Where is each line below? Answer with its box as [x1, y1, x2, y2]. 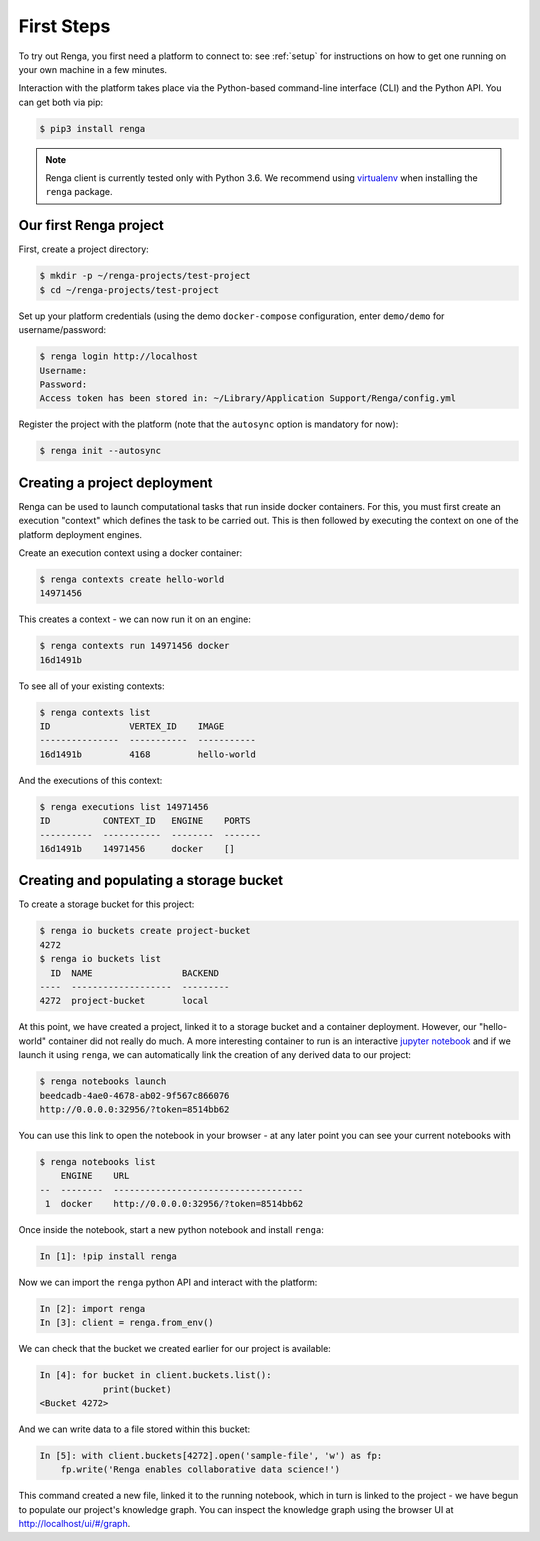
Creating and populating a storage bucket [18, 872, 284, 889]
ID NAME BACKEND [50, 967, 220, 979]
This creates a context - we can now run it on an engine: [18, 613, 252, 625]
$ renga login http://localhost [39, 351, 199, 362]
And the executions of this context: [18, 774, 163, 786]
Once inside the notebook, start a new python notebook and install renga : [18, 1224, 324, 1236]
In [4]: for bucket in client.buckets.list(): [39, 1370, 272, 1381]
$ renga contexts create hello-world [39, 573, 225, 585]
